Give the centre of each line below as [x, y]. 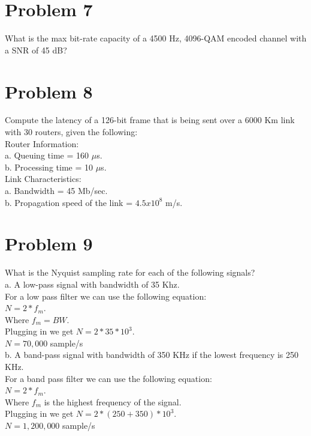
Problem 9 [49, 244]
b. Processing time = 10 [49, 167]
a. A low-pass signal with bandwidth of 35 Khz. [92, 284]
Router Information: [42, 143]
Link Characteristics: [43, 179]
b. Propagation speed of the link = [69, 202]
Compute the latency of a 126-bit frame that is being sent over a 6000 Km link [150, 120]
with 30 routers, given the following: [71, 132]
